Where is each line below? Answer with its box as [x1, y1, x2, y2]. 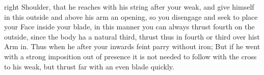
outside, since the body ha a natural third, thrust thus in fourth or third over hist [4, 31, 260, 42]
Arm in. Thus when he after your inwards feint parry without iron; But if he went [4, 41, 260, 52]
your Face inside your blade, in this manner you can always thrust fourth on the [4, 21, 255, 32]
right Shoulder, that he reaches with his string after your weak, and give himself [4, 2, 254, 12]
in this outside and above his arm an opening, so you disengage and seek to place [4, 11, 258, 22]
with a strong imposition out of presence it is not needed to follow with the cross [4, 51, 257, 61]
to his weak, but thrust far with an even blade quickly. [4, 61, 174, 71]
